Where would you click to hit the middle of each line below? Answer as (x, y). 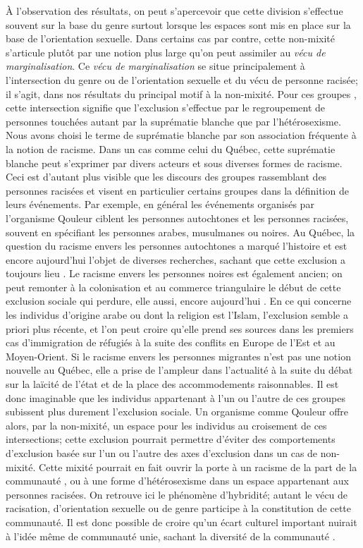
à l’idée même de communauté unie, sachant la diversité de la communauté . (171, 536)
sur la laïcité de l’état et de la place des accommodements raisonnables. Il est (172, 384)
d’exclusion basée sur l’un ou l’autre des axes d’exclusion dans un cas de (162, 453)
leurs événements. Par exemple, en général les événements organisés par (160, 204)
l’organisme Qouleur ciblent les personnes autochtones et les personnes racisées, (177, 218)
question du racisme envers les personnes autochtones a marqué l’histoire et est (177, 246)
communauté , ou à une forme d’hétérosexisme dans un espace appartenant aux (177, 481)
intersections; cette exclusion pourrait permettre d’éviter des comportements (171, 439)
